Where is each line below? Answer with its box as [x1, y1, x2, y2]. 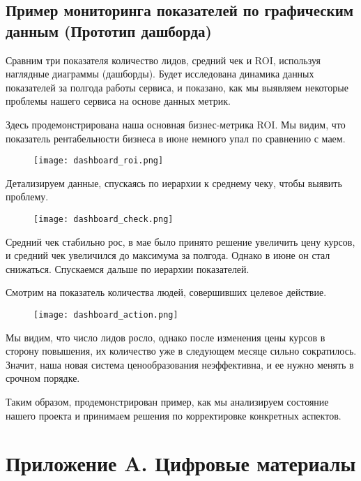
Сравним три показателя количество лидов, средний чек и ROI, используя [6, 52, 321, 67]
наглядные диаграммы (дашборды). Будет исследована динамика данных [6, 66, 314, 81]
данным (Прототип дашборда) [6, 20, 212, 41]
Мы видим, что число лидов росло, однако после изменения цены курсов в [6, 330, 325, 344]
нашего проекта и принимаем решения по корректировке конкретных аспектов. [6, 408, 341, 422]
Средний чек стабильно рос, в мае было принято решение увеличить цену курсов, [6, 234, 355, 249]
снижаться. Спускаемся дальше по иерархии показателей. [6, 261, 249, 276]
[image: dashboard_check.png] [33, 214, 174, 224]
